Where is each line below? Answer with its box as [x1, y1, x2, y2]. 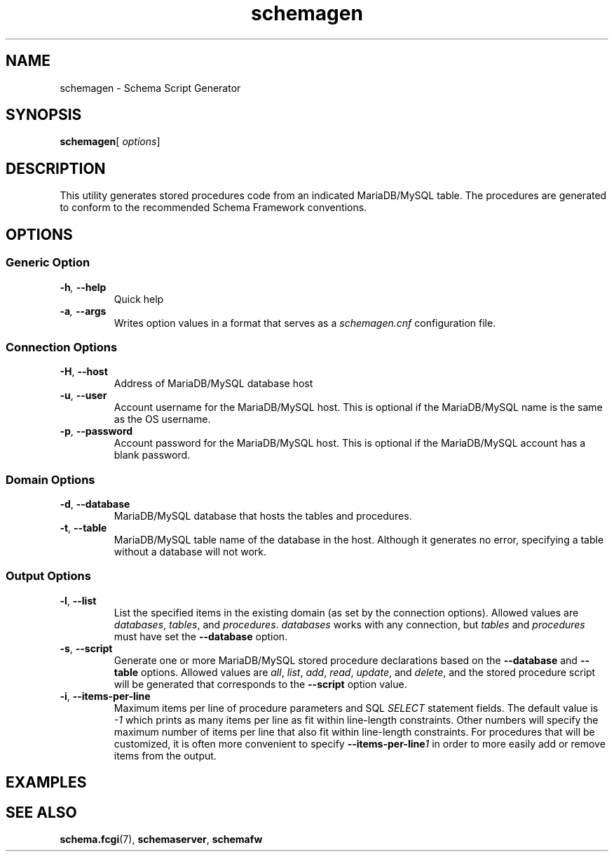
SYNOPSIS [6, 106, 82, 124]
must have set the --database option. [114, 630, 288, 642]
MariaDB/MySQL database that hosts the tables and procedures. [114, 510, 412, 522]
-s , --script [60, 642, 113, 654]
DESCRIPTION [6, 159, 106, 177]
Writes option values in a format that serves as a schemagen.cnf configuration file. [114, 316, 496, 329]
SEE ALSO [6, 803, 77, 821]
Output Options [6, 569, 91, 583]
